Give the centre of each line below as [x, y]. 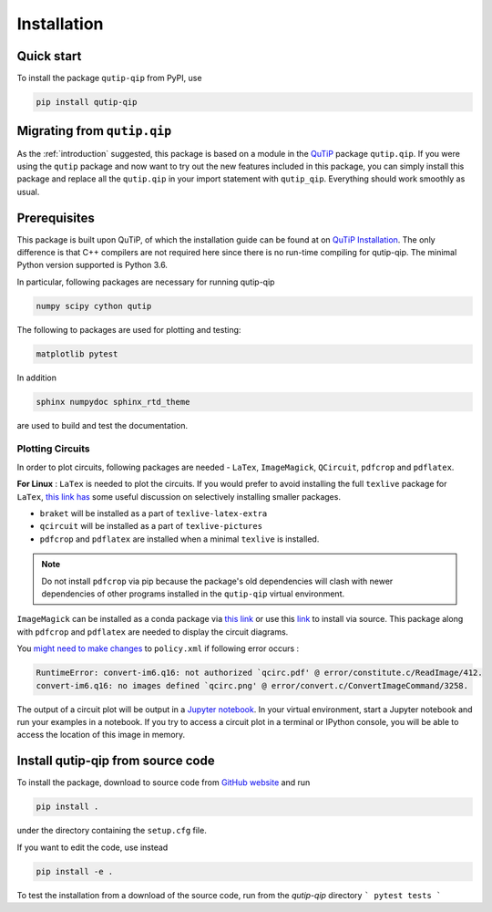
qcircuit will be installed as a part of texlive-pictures [151, 526]
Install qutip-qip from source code [116, 761]
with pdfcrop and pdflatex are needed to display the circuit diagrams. [153, 632]
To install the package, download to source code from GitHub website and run [164, 782]
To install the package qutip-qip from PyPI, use [109, 78]
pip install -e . [75, 871]
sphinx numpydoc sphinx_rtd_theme [113, 402]
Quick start [49, 56]
